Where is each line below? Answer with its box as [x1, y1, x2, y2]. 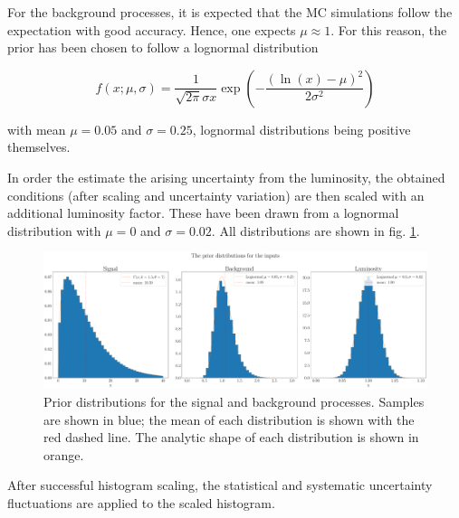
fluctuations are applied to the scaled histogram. [7, 494, 275, 513]
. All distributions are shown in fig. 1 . [211, 221, 420, 240]
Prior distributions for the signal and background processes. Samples [43, 392, 425, 411]
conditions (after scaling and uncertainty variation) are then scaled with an [7, 185, 425, 204]
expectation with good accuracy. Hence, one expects [7, 20, 296, 39]
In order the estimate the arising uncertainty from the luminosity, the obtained [7, 167, 445, 186]
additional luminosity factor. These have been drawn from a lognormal [7, 203, 399, 222]
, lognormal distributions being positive [192, 119, 411, 138]
